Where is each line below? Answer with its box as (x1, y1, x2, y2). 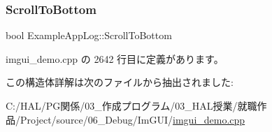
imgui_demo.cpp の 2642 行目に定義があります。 (6, 51, 224, 66)
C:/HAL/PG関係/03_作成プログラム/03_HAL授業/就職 (6, 98, 257, 112)
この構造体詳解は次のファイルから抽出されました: (6, 75, 234, 89)
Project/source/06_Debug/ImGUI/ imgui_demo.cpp (20, 112, 245, 126)
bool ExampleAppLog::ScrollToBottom (6, 28, 172, 43)
